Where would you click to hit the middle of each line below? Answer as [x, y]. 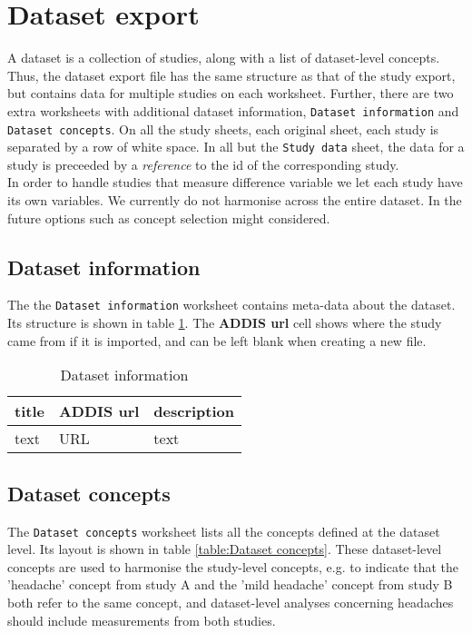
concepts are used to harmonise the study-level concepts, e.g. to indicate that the [233, 566]
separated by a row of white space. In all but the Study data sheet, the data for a [236, 147]
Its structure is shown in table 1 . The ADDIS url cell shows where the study [225, 323]
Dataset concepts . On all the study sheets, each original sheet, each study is [223, 129]
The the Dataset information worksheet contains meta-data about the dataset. [231, 305]
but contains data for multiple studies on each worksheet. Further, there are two [231, 93]
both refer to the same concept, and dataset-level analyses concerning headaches [231, 602]
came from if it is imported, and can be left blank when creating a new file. [217, 340]
